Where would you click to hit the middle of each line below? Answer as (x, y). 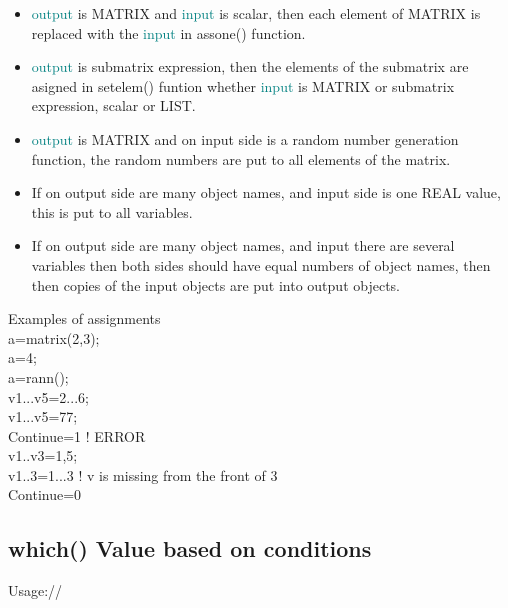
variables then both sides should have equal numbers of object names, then (261, 264)
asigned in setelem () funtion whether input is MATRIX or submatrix (243, 85)
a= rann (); (38, 376)
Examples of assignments (84, 318)
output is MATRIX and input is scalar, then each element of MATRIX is (256, 13)
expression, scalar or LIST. (113, 105)
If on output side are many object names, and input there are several (243, 245)
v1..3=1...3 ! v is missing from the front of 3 (143, 474)
